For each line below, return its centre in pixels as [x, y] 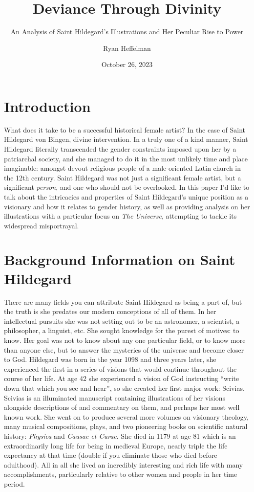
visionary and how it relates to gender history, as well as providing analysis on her [127, 206]
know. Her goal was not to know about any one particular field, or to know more [125, 340]
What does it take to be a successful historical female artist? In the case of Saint [125, 129]
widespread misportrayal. [42, 225]
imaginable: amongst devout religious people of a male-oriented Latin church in [123, 168]
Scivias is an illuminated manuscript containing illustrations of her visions [115, 397]
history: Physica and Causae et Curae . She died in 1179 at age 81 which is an [120, 436]
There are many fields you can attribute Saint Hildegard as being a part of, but [123, 302]
